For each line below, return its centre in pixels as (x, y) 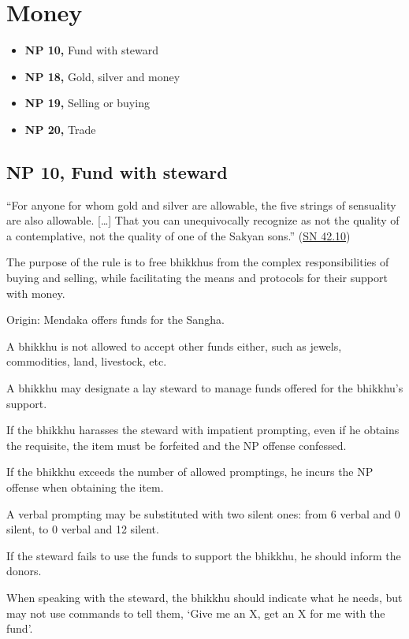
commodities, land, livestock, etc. (87, 361)
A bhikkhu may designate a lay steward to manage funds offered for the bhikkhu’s (205, 388)
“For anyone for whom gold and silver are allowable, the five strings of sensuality (201, 204)
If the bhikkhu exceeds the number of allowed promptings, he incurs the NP (190, 472)
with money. (36, 293)
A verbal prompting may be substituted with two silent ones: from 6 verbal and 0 (203, 513)
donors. (24, 571)
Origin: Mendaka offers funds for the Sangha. (115, 319)
